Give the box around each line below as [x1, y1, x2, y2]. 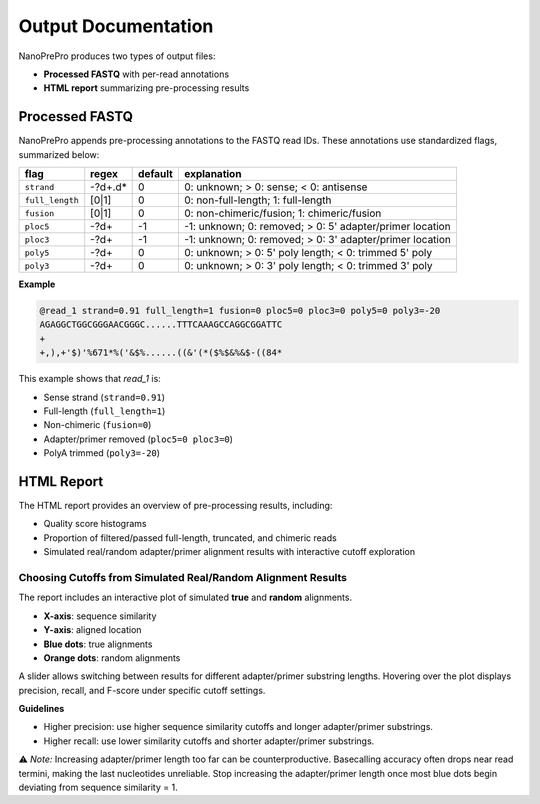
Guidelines [18, 703, 65, 715]
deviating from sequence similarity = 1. [18, 781, 179, 794]
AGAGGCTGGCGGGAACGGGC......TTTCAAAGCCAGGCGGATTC [39, 319, 283, 330]
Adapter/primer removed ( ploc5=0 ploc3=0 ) [43, 433, 234, 445]
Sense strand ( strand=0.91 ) [43, 391, 165, 403]
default [138, 167, 174, 181]
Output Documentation [18, 15, 214, 37]
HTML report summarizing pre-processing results [43, 82, 250, 94]
